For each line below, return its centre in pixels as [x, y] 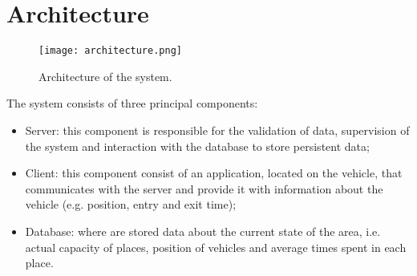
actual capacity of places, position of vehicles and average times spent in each [216, 247]
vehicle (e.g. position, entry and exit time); [131, 204]
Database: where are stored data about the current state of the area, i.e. [203, 231]
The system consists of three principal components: [132, 103]
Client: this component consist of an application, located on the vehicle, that [214, 173]
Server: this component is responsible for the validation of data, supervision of [217, 130]
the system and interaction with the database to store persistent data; [197, 146]
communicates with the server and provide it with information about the [204, 188]
